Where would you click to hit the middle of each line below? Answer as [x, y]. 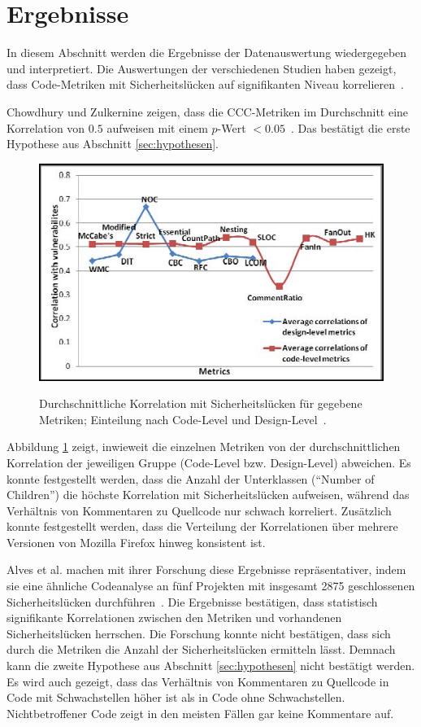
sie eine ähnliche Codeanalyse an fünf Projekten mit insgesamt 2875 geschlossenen [211, 586]
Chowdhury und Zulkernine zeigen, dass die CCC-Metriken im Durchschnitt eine [208, 111]
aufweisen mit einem [157, 127]
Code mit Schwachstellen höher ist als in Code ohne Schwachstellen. [176, 697]
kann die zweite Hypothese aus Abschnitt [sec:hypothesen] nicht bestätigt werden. [211, 666]
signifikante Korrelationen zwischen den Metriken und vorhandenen [174, 618]
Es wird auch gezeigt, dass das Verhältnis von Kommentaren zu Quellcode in [198, 681]
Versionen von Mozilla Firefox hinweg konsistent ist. [136, 542]
